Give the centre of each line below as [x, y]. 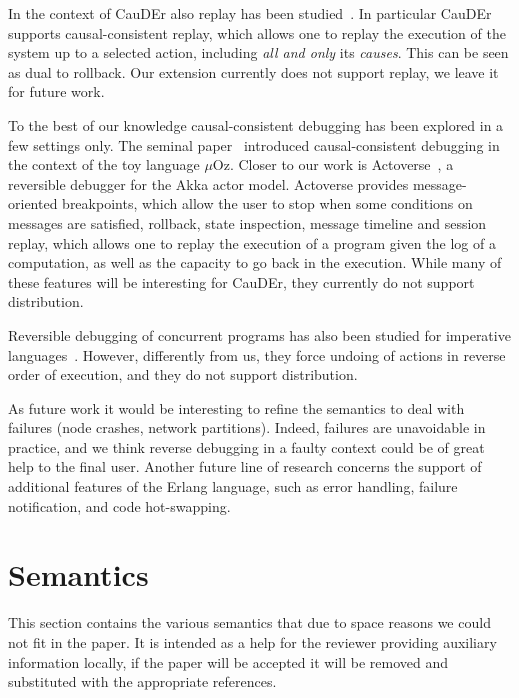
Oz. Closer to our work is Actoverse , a [333, 164]
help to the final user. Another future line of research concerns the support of [245, 466]
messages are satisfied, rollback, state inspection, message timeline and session [247, 222]
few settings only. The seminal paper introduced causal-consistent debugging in [254, 144]
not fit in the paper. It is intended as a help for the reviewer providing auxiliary [252, 641]
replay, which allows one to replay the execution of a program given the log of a [252, 242]
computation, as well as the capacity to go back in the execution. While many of [255, 262]
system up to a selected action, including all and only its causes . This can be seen [258, 52]
